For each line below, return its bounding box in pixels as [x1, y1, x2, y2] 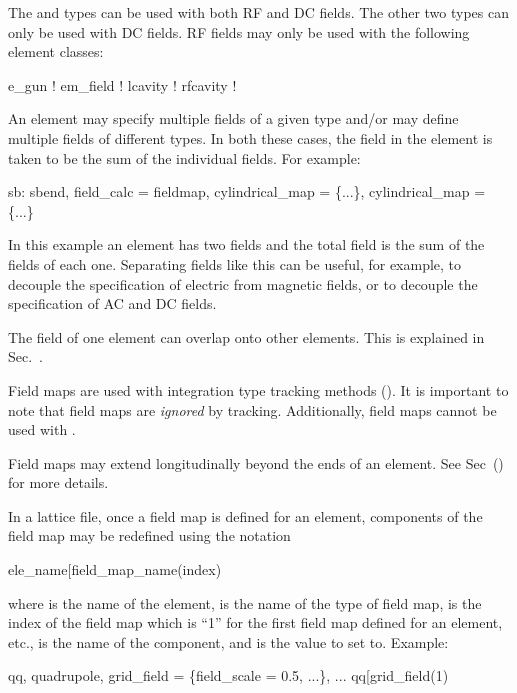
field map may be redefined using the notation [8, 525, 291, 546]
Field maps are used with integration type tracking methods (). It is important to [8, 379, 509, 400]
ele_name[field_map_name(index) [8, 559, 222, 580]
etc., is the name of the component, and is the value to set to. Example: [8, 631, 449, 652]
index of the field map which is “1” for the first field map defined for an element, [8, 612, 503, 633]
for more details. [8, 472, 109, 493]
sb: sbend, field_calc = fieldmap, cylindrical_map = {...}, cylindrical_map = [8, 181, 486, 202]
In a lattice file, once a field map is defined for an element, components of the [8, 505, 483, 526]
